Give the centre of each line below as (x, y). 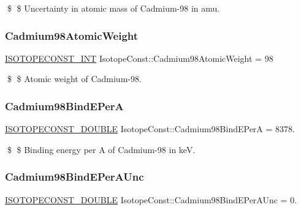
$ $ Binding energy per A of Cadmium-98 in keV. (101, 149)
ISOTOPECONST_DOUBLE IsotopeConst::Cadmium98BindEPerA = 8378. (150, 129)
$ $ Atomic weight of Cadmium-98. (74, 79)
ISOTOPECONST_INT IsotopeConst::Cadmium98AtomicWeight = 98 (139, 58)
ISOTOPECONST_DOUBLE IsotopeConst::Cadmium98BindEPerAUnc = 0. (151, 199)
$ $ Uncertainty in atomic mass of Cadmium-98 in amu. (113, 8)
